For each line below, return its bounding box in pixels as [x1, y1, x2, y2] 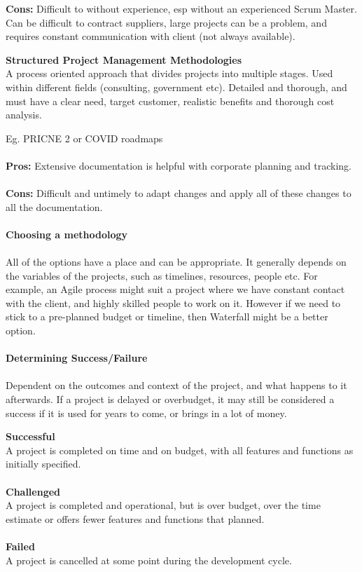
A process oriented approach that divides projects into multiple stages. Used [6, 66, 333, 81]
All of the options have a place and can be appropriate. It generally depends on [6, 254, 347, 269]
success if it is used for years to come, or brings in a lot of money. [6, 405, 287, 420]
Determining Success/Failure [6, 350, 148, 365]
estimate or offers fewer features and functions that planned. [6, 511, 265, 526]
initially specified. [6, 456, 81, 471]
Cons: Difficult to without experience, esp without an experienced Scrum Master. [6, 1, 357, 15]
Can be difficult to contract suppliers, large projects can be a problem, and [6, 15, 327, 29]
